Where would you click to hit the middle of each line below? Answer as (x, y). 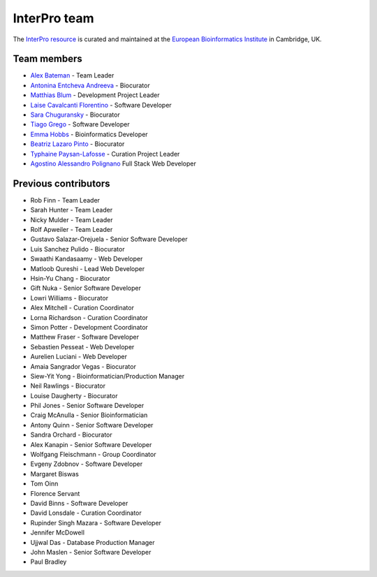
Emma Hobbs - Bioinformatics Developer (89, 134)
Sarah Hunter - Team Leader (72, 210)
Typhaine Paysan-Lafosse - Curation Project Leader (105, 154)
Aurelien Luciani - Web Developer (79, 357)
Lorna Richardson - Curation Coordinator (89, 317)
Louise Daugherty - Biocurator (74, 395)
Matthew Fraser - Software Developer (85, 337)
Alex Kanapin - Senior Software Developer (91, 444)
